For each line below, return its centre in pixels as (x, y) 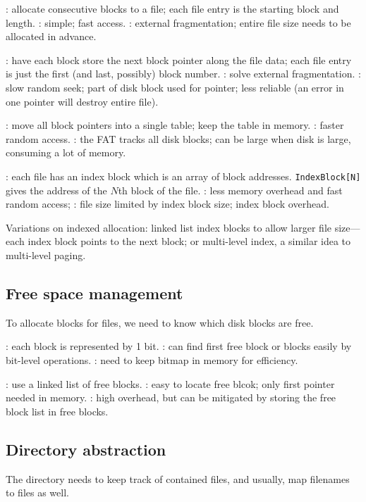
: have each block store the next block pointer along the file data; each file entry (179, 59)
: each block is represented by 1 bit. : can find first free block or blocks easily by (179, 346)
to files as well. (37, 492)
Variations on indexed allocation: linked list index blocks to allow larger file (169, 227)
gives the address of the (56, 190)
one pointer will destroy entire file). (82, 101)
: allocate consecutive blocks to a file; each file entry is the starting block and (172, 8)
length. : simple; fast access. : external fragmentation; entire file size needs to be (178, 22)
